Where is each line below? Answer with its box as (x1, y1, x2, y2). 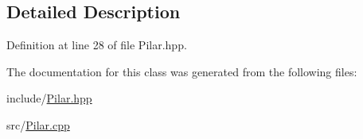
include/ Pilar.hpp (6, 90, 92, 106)
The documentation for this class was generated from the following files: (6, 63, 357, 79)
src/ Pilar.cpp (6, 116, 70, 133)
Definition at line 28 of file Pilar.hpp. (6, 37, 187, 53)
